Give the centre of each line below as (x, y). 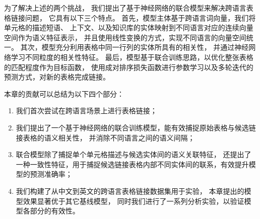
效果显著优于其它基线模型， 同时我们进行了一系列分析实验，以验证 (134, 201)
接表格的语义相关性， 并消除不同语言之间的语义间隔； (105, 137)
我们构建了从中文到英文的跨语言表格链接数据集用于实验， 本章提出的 (130, 191)
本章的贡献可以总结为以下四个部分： (64, 93)
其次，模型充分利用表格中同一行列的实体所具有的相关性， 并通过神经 (135, 47)
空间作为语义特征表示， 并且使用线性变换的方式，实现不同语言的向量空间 (125, 37)
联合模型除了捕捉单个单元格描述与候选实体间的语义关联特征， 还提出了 (134, 154)
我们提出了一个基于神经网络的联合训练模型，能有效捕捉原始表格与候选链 (136, 127)
